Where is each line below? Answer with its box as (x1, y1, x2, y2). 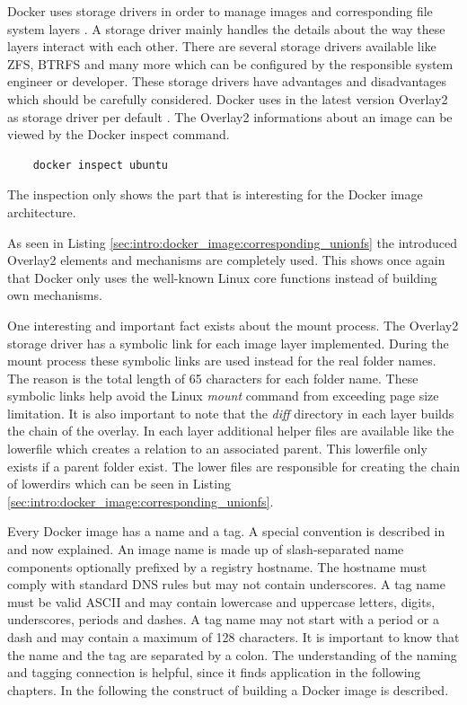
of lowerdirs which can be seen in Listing (7, 474, 231, 493)
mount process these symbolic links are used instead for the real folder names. (7, 351, 436, 370)
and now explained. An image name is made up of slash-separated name (7, 540, 404, 559)
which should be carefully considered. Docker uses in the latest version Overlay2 (7, 89, 448, 108)
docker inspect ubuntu (32, 158, 168, 172)
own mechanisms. (7, 286, 102, 304)
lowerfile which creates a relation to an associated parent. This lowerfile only (7, 439, 427, 458)
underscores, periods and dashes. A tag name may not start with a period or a (7, 610, 439, 629)
